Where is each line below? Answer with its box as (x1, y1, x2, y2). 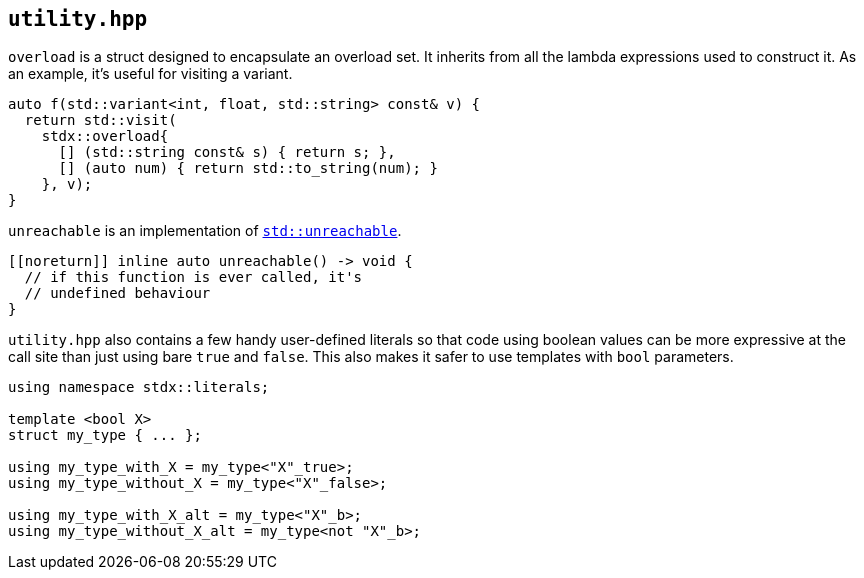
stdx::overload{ (41, 128, 169, 145)
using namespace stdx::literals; (8, 379, 270, 396)
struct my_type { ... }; (8, 427, 202, 444)
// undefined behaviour (24, 285, 211, 302)
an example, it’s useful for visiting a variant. (8, 65, 293, 83)
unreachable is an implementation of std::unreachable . (8, 222, 402, 240)
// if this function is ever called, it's (24, 269, 363, 286)
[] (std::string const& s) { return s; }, (58, 144, 396, 161)
